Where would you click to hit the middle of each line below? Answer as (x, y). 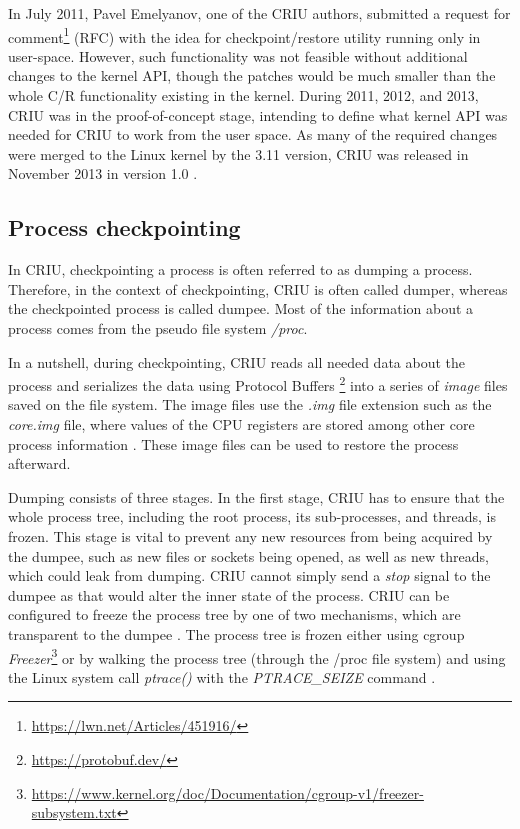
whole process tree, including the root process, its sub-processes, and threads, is (252, 516)
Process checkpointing (124, 227)
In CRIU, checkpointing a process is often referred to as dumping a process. (240, 269)
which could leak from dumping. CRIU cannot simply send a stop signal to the (249, 575)
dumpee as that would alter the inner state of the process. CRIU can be (229, 594)
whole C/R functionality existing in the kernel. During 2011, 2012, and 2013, (243, 95)
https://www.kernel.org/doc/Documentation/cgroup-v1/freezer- (227, 792)
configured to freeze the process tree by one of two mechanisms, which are (234, 614)
